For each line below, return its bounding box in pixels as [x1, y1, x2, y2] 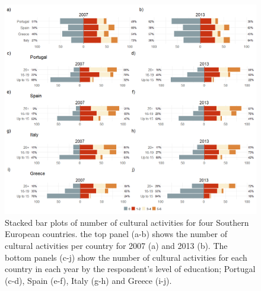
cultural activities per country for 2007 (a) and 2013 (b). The [5, 239, 228, 251]
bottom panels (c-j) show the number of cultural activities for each [5, 251, 247, 263]
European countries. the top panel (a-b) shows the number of [5, 228, 228, 240]
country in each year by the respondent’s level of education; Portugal [5, 263, 256, 275]
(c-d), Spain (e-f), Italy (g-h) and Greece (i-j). [5, 274, 172, 286]
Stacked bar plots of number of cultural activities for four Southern [5, 216, 249, 228]
